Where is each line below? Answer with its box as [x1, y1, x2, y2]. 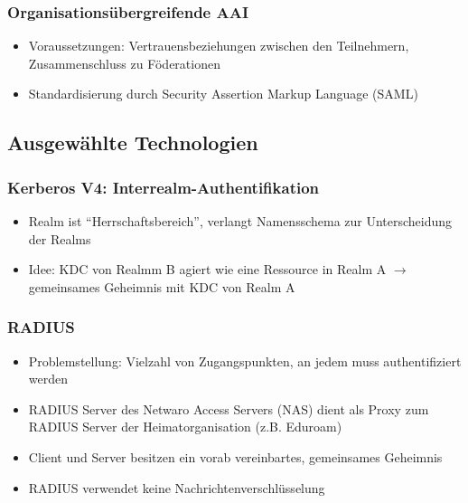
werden [28, 369, 69, 388]
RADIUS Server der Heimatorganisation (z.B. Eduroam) [28, 417, 342, 436]
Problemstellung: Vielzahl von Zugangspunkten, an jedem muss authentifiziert [28, 351, 462, 370]
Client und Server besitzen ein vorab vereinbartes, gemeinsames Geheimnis [28, 447, 443, 466]
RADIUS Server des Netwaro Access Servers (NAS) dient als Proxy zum [28, 399, 429, 418]
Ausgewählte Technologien [7, 128, 258, 157]
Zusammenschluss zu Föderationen [28, 53, 220, 72]
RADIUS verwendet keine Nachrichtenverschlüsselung [28, 478, 325, 497]
